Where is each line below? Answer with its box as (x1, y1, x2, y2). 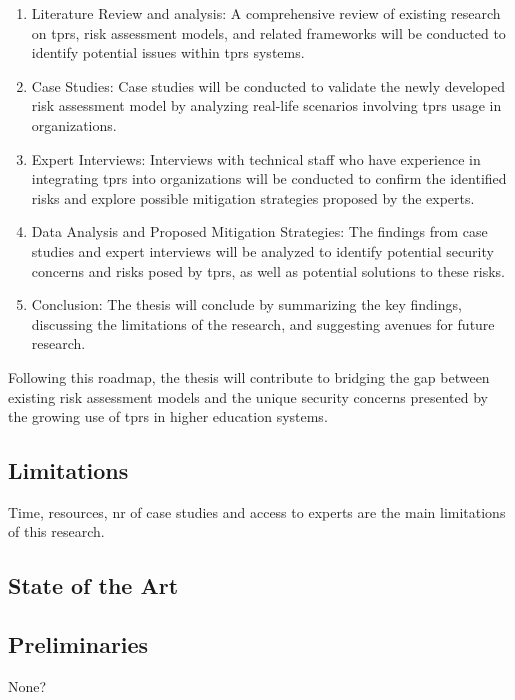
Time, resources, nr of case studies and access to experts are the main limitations (8, 501, 506, 522)
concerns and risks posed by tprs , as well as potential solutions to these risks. (31, 260, 505, 281)
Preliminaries (8, 629, 149, 660)
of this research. (8, 521, 105, 542)
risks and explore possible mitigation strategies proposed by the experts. (31, 187, 475, 208)
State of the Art (8, 570, 179, 601)
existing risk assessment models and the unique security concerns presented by (8, 386, 488, 407)
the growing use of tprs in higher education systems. (8, 406, 328, 427)
